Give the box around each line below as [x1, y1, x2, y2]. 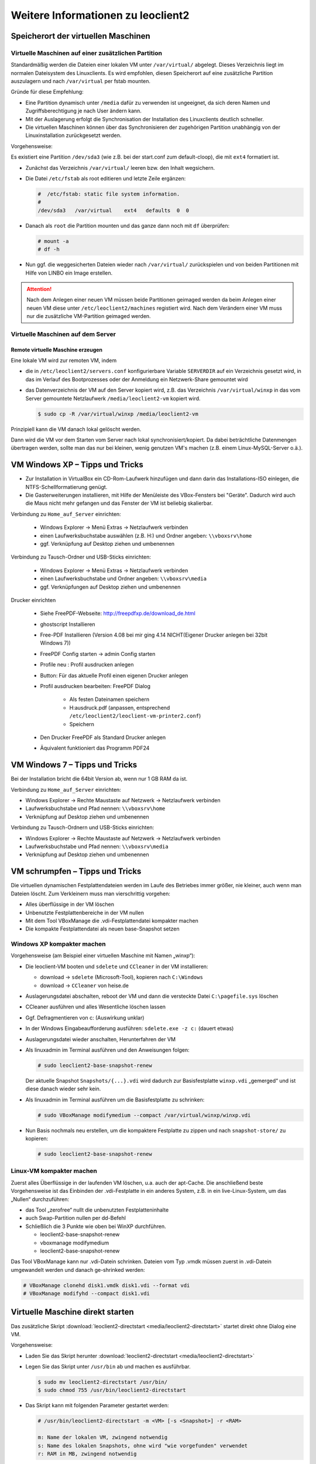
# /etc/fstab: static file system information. [37, 190, 180, 197]
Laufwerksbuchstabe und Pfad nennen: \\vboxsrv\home [25, 805, 166, 812]
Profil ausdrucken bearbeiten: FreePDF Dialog [40, 683, 151, 690]
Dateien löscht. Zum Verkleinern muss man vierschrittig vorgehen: [11, 890, 171, 897]
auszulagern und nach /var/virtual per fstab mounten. [11, 78, 151, 85]
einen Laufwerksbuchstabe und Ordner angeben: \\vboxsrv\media [40, 575, 207, 582]
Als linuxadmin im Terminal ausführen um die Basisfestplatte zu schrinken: [25, 1096, 205, 1103]
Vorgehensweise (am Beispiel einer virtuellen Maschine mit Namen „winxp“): [11, 952, 195, 959]
